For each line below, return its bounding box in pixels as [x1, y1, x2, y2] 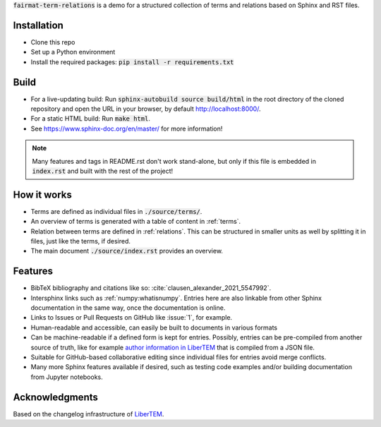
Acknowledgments [13, 391, 99, 403]
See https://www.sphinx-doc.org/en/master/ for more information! [30, 124, 223, 133]
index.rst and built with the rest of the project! [32, 167, 174, 175]
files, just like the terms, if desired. [30, 237, 131, 246]
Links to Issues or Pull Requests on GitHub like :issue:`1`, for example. [30, 313, 233, 322]
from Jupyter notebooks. [30, 373, 104, 381]
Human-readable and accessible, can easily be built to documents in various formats [30, 323, 278, 332]
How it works [13, 188, 72, 200]
